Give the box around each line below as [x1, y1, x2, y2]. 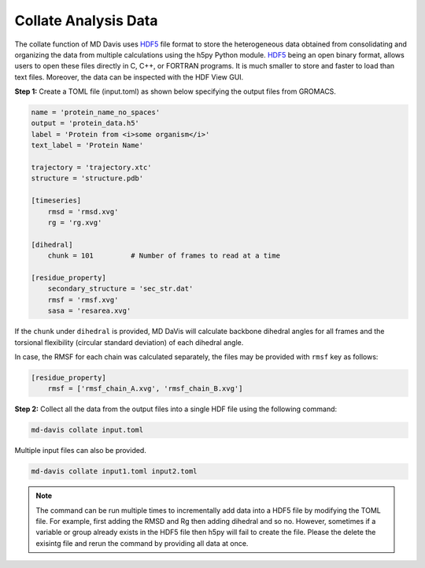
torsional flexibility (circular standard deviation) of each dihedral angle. [14, 337, 244, 347]
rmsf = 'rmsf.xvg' [47, 295, 119, 304]
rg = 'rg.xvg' [47, 218, 102, 227]
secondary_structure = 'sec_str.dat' [47, 284, 194, 293]
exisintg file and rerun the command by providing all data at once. [35, 538, 249, 548]
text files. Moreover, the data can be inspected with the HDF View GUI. [14, 72, 244, 82]
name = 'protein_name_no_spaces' [31, 108, 161, 117]
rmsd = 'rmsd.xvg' [47, 207, 119, 216]
